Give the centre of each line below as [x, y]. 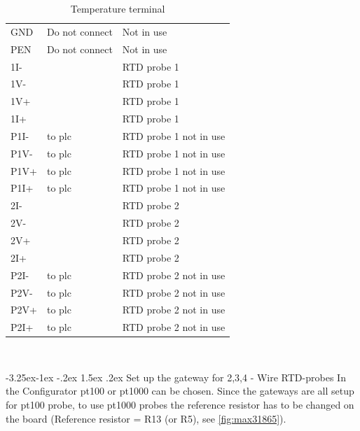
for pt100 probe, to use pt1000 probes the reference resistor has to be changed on [180, 405]
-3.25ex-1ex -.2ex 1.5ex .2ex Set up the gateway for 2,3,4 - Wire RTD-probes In [176, 377]
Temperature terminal [118, 8]
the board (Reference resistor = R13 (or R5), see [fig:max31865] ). [146, 418]
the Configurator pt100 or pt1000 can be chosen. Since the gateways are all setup [180, 391]
